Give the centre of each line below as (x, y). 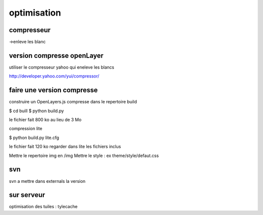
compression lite (26, 129)
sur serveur (27, 195)
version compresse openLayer (56, 55)
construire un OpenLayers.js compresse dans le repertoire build (73, 102)
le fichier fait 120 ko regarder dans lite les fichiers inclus (65, 147)
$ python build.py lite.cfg (34, 137)
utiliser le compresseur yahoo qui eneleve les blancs (62, 67)
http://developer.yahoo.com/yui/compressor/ (54, 76)
